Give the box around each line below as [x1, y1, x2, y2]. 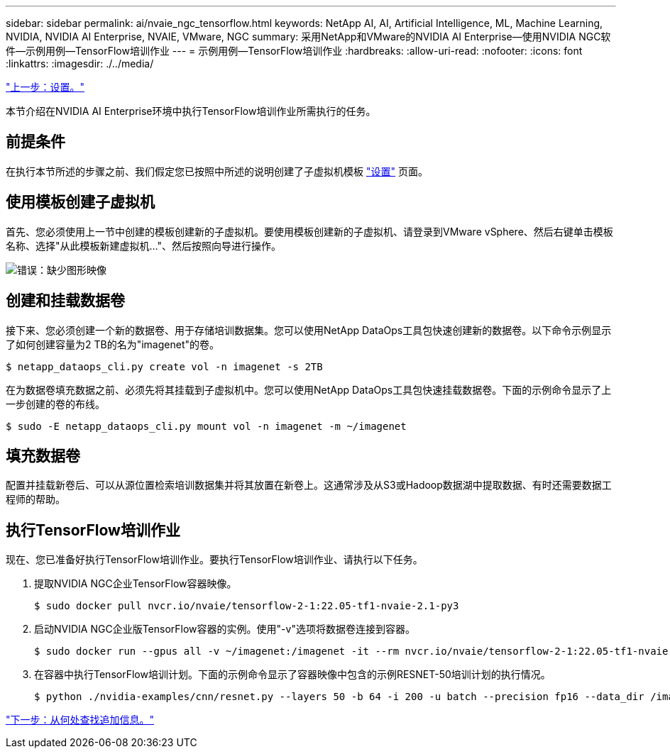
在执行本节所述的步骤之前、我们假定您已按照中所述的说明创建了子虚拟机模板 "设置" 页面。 [6, 165, 428, 177]
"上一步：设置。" [6, 81, 85, 93]
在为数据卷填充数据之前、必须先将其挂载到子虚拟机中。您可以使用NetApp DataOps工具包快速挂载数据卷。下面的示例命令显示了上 [6, 383, 612, 396]
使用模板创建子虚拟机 [6, 193, 155, 211]
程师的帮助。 [6, 493, 65, 506]
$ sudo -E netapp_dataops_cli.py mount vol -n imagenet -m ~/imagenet [6, 420, 407, 432]
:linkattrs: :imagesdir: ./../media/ [6, 57, 154, 70]
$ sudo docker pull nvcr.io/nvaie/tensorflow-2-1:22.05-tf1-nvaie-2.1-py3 [34, 600, 459, 612]
